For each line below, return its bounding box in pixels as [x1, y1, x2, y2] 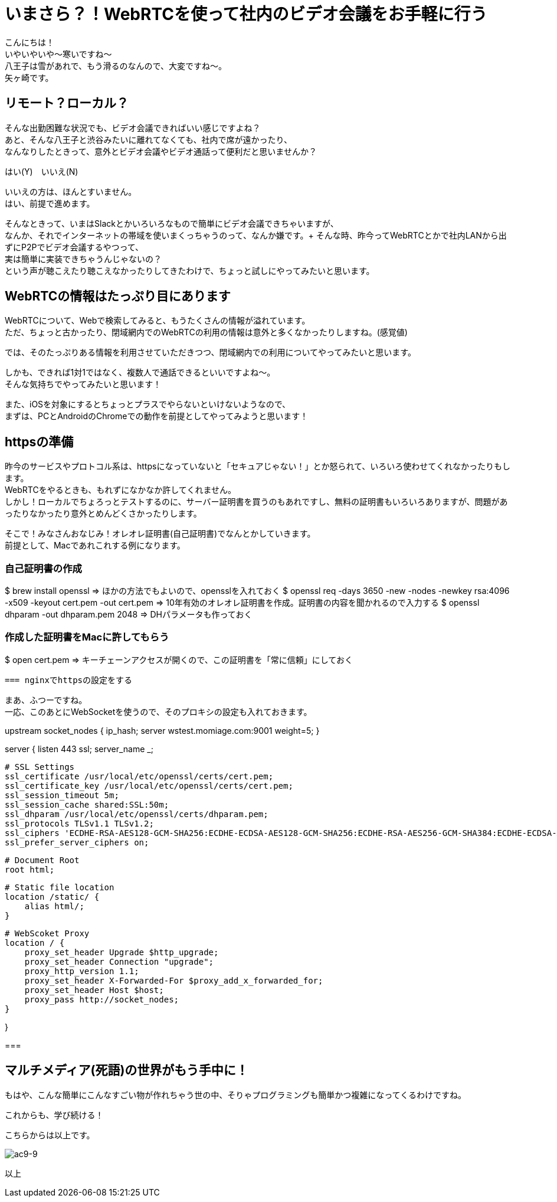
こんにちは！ [5, 37, 54, 47]
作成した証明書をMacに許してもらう [5, 631, 169, 644]
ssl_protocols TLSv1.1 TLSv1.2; [5, 818, 154, 828]
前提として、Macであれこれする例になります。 [5, 540, 185, 551]
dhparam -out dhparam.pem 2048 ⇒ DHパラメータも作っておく [5, 609, 253, 620]
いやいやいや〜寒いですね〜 [5, 48, 112, 59]
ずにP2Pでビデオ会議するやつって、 [5, 241, 144, 252]
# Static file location [5, 882, 114, 892]
